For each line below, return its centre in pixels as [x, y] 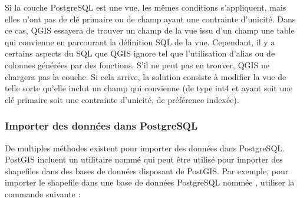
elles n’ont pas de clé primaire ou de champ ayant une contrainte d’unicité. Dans [150, 19]
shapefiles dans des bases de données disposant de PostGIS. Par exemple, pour [147, 170]
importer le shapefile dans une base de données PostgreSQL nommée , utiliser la [150, 182]
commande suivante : [43, 193]
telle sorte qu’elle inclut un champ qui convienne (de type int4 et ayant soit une [149, 88]
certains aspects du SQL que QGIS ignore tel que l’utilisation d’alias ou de [140, 53]
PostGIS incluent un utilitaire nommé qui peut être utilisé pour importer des [144, 159]
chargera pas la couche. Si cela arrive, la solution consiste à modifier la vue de [146, 76]
